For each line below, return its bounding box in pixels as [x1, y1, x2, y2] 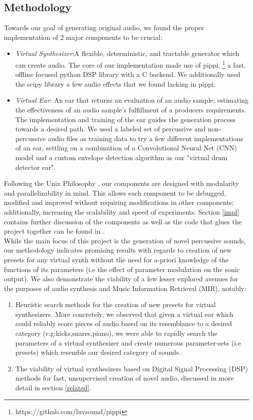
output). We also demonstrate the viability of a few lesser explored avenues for [4, 274, 238, 284]
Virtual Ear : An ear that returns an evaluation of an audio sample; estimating [15, 95, 249, 105]
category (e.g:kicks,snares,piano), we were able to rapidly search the [15, 328, 217, 338]
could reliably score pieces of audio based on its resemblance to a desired [15, 318, 232, 329]
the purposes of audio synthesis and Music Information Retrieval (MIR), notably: [4, 283, 247, 293]
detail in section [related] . [15, 383, 91, 393]
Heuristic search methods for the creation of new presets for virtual [15, 299, 216, 310]
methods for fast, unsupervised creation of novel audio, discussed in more [15, 373, 234, 383]
